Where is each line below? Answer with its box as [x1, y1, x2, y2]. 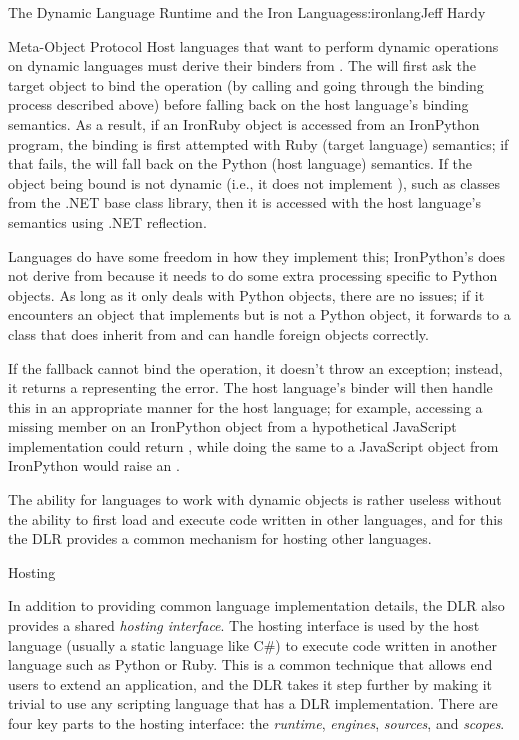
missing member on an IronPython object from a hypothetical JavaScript [8, 416, 457, 437]
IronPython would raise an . [8, 455, 180, 476]
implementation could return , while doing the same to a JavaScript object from [8, 435, 499, 456]
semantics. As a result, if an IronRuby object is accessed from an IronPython [8, 113, 480, 134]
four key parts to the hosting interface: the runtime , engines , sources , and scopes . [8, 713, 505, 733]
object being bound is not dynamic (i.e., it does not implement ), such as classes [8, 172, 501, 193]
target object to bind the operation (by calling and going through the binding [8, 74, 484, 95]
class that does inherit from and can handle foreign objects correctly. [8, 323, 429, 344]
